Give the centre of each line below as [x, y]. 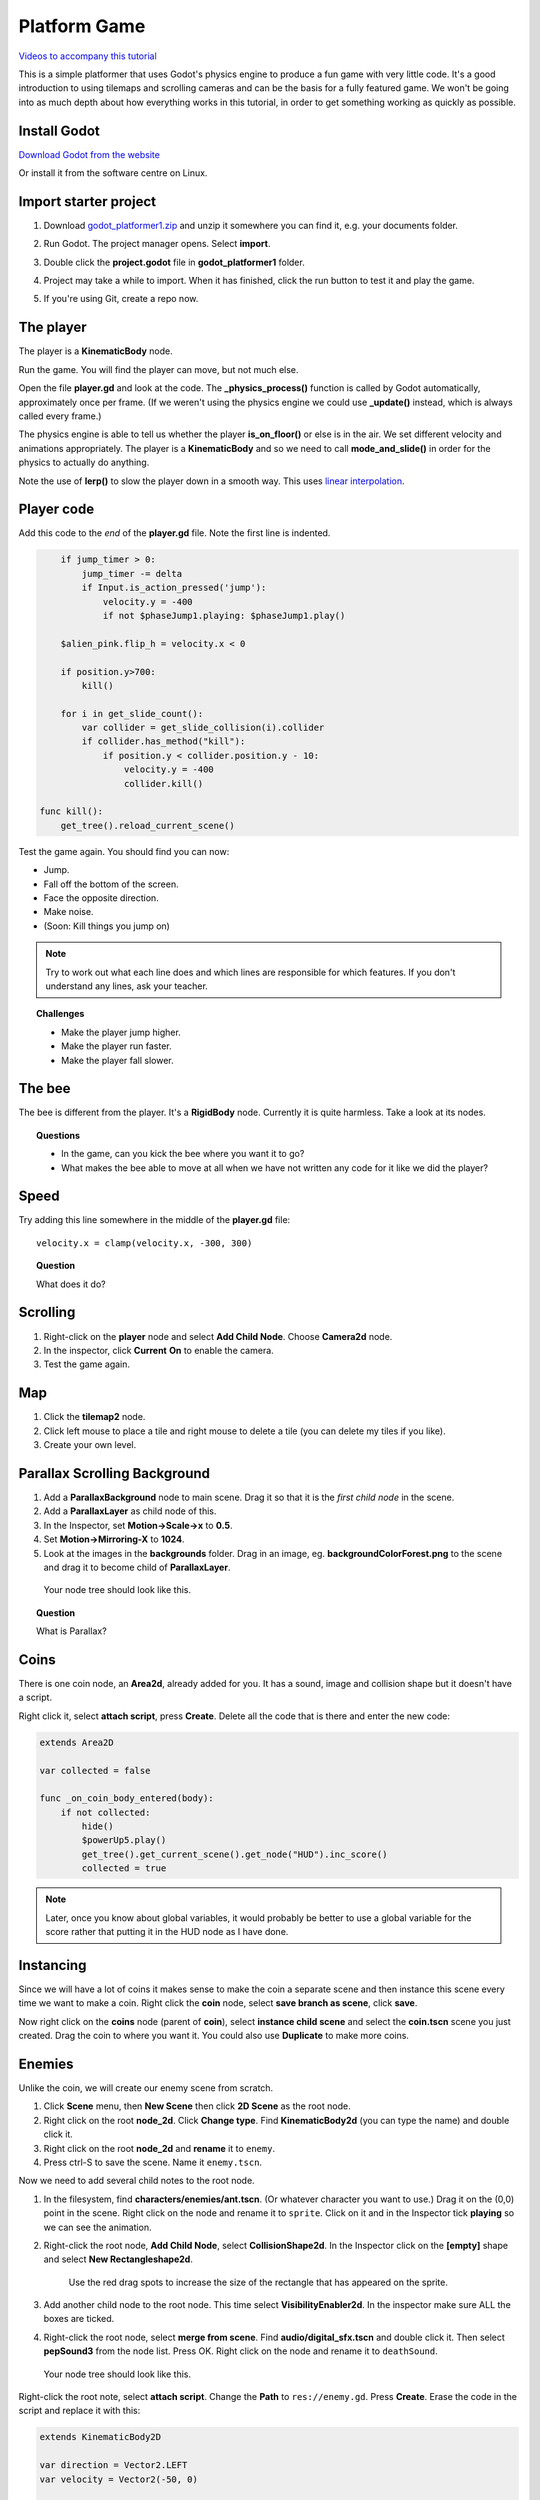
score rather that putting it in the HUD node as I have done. [167, 1932]
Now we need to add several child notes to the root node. [136, 2181]
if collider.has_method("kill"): [163, 741]
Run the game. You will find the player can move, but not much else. [158, 369]
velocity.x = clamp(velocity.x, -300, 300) [144, 1243]
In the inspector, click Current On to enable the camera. [158, 1350]
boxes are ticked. [79, 2319]
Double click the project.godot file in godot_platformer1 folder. [174, 262]
